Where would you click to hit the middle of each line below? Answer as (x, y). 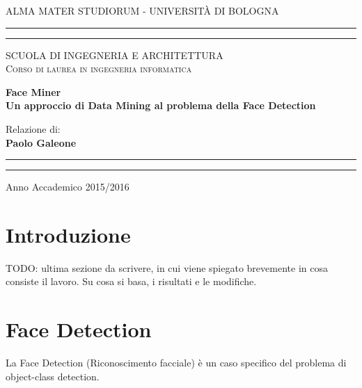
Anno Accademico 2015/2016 (68, 187)
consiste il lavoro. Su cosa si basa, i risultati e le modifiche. (131, 281)
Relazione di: (33, 128)
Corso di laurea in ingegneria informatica (99, 68)
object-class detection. (53, 376)
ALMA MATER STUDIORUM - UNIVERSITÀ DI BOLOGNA (142, 10)
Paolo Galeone (41, 142)
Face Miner (33, 91)
